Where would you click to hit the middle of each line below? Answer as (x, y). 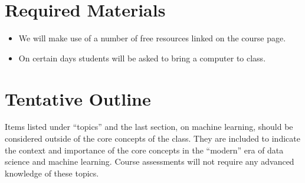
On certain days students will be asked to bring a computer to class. (142, 58)
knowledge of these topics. (52, 173)
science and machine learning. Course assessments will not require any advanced (150, 161)
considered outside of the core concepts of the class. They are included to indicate (152, 138)
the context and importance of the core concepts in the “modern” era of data (144, 150)
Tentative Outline (78, 98)
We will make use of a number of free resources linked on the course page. (152, 38)
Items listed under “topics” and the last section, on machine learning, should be (149, 127)
